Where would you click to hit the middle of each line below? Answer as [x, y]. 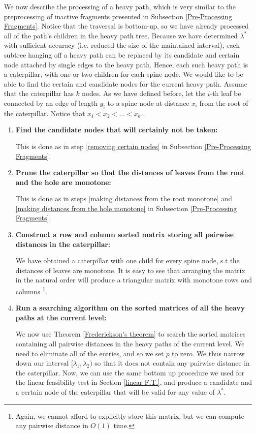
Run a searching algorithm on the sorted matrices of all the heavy [130, 308]
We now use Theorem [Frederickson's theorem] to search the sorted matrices [130, 334]
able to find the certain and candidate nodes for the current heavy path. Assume [126, 83]
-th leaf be [225, 93]
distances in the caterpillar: [63, 244]
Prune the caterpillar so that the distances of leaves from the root [130, 172]
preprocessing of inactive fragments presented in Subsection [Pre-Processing [118, 16]
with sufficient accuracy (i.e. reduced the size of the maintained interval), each [122, 45]
